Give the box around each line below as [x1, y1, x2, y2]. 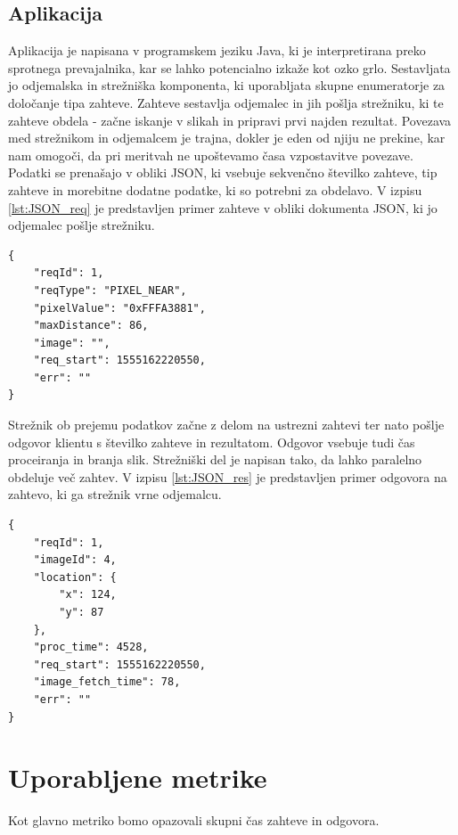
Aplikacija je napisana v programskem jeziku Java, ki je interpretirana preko [8, 41, 426, 60]
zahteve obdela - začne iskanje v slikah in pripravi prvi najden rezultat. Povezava [8, 111, 452, 129]
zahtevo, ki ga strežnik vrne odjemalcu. [8, 485, 222, 503]
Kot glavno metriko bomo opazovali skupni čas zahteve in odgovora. [8, 811, 380, 830]
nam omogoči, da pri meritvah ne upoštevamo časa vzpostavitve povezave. [8, 145, 413, 164]
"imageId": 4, [33, 553, 117, 567]
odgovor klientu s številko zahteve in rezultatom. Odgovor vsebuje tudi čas [8, 432, 415, 451]
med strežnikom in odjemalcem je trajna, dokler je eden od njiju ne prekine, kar [8, 128, 446, 147]
